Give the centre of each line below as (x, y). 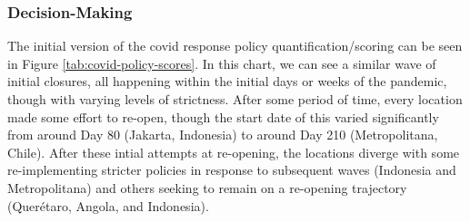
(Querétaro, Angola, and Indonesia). (108, 205)
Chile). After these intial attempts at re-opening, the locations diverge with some (234, 152)
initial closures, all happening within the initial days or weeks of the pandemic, (227, 81)
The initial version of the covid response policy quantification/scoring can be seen (235, 46)
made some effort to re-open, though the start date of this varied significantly (223, 116)
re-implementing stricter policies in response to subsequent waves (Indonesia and (232, 170)
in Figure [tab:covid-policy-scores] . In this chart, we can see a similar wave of (222, 63)
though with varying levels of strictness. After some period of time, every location (235, 99)
